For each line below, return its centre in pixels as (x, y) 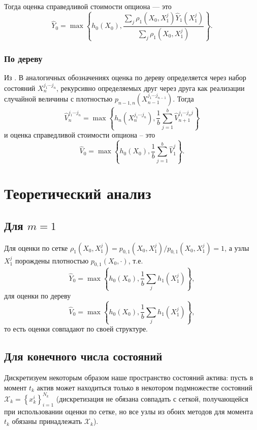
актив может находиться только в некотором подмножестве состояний (144, 387)
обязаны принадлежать (47, 421)
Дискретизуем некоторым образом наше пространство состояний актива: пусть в (129, 377)
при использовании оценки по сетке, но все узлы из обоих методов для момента (128, 411)
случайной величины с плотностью (58, 99)
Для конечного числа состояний (83, 356)
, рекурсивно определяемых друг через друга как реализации (150, 88)
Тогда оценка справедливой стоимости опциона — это (88, 6)
